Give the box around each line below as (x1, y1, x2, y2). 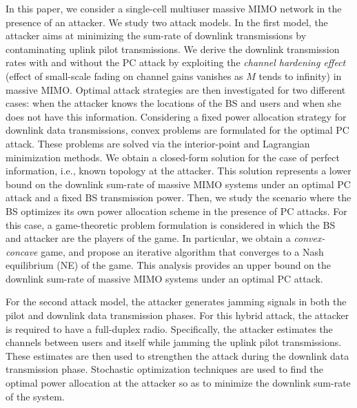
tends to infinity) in (258, 68, 342, 83)
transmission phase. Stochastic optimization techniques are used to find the (6, 362, 324, 376)
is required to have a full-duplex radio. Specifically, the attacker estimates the (6, 321, 333, 336)
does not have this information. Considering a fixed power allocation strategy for (6, 109, 347, 123)
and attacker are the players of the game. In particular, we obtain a (6, 231, 291, 245)
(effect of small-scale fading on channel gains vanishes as (6, 68, 243, 83)
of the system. (6, 389, 65, 403)
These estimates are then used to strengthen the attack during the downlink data (6, 348, 349, 363)
